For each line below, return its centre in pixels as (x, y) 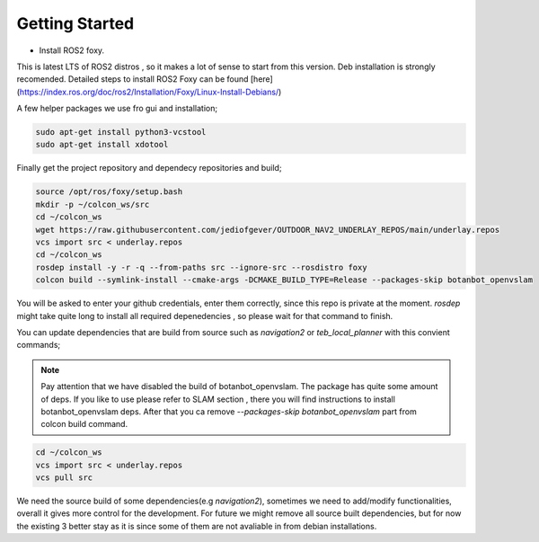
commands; (39, 345)
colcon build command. (84, 424)
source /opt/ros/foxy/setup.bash (109, 192)
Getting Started (75, 23)
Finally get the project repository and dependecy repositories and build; (149, 168)
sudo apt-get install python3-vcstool (121, 132)
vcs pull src (64, 478)
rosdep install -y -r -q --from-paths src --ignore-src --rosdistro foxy (201, 267)
